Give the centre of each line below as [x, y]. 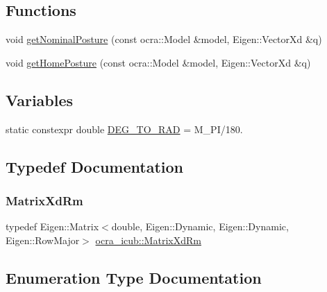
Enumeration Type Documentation [134, 277]
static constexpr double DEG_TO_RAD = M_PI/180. [124, 129]
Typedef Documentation [94, 166]
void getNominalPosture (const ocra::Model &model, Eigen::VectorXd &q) [164, 39]
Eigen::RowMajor [43, 240]
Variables [40, 100]
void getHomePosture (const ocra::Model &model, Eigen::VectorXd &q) [158, 62]
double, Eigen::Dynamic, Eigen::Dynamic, [200, 226]
